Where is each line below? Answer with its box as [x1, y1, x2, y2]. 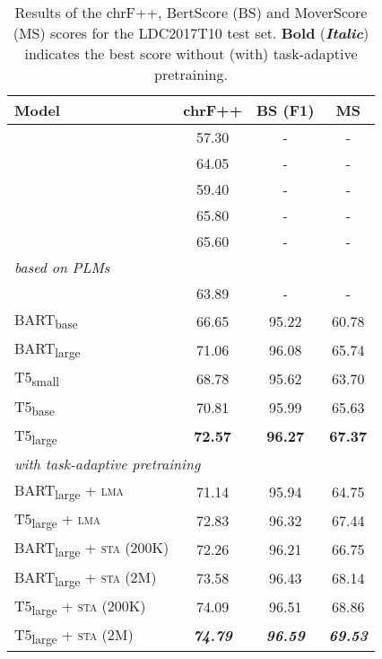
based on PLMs [14, 257, 110, 277]
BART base [14, 309, 78, 333]
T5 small [14, 366, 59, 391]
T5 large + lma [14, 508, 101, 532]
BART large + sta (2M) [14, 566, 157, 590]
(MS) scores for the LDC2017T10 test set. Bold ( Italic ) [13, 22, 369, 43]
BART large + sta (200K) [14, 537, 169, 561]
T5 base [14, 395, 55, 419]
